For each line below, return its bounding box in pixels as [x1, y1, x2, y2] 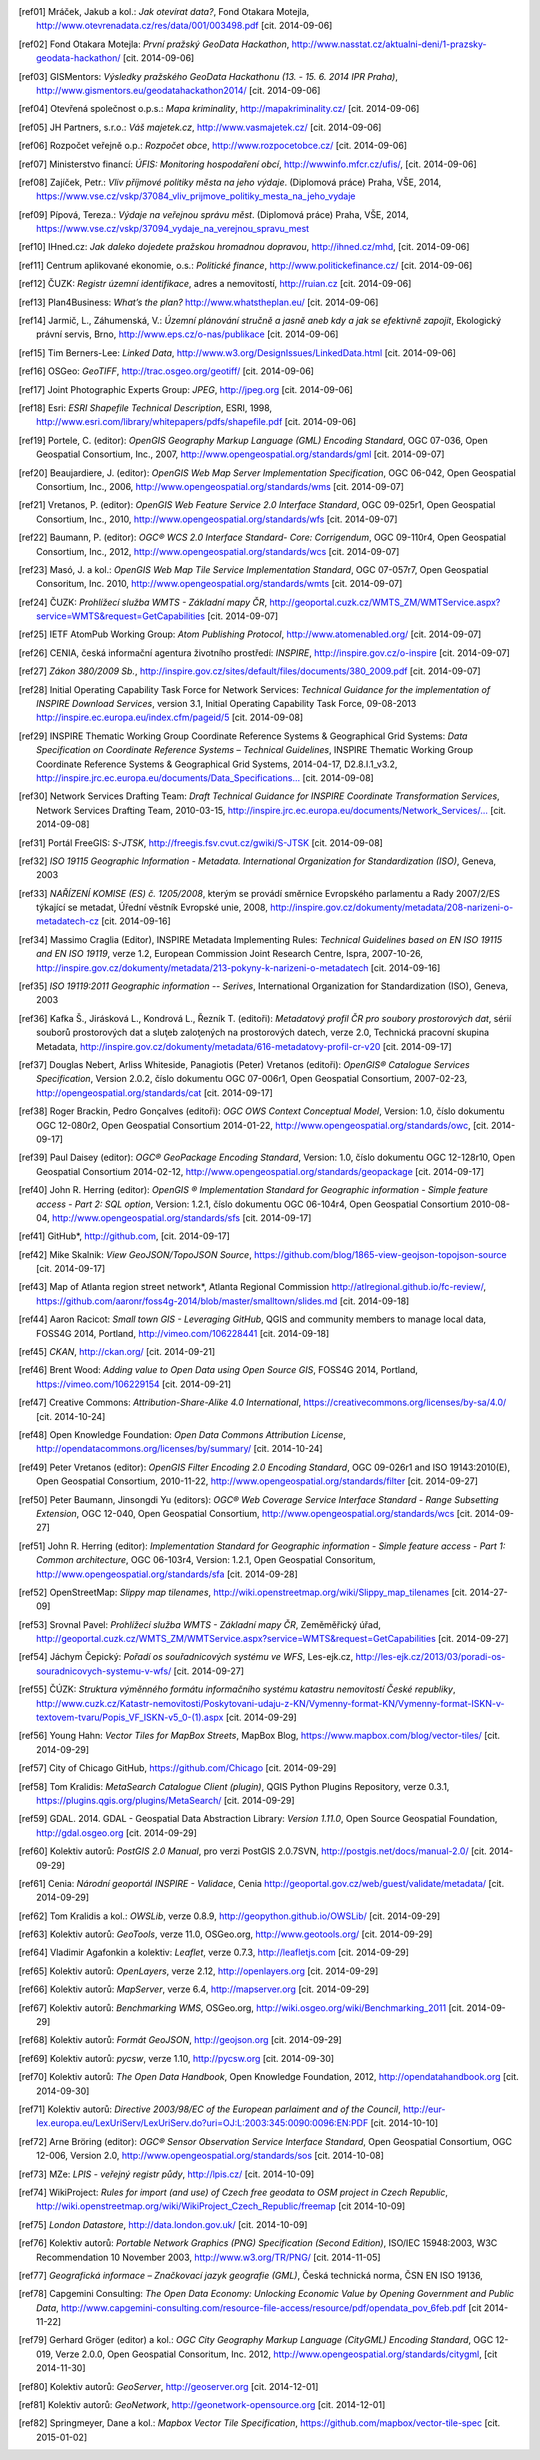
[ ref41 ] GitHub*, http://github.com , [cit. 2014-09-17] [18, 1230, 230, 1242]
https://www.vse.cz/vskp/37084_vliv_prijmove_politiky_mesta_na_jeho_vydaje [36, 190, 356, 202]
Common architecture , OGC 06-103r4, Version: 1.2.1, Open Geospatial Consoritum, [36, 1554, 376, 1566]
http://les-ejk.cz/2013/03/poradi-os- [355, 1651, 506, 1663]
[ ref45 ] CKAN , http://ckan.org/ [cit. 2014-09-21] [18, 1346, 216, 1358]
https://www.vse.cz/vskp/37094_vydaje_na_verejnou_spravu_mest [36, 223, 310, 235]
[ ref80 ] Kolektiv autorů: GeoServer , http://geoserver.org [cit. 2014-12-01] [18, 2380, 319, 2392]
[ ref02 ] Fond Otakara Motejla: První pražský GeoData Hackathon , [18, 38, 290, 50]
